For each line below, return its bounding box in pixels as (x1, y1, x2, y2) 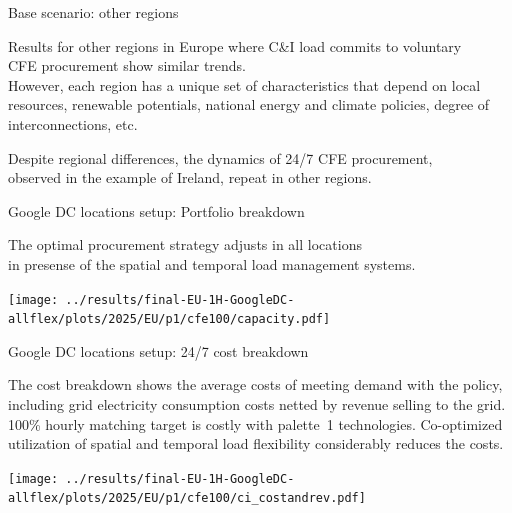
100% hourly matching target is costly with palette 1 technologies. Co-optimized (8, 413, 503, 434)
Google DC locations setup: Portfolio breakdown (8, 200, 305, 221)
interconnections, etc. (8, 113, 138, 134)
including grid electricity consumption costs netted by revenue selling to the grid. (8, 394, 506, 415)
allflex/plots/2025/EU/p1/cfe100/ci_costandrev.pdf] (8, 491, 366, 506)
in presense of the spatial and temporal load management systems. (8, 253, 416, 274)
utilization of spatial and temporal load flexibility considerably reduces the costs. (8, 433, 504, 454)
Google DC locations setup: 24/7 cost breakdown (8, 340, 309, 361)
